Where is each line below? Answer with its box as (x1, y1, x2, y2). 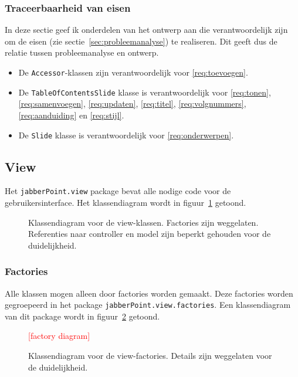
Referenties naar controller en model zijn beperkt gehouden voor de (28, 227, 271, 240)
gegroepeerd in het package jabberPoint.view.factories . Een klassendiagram (5, 298, 291, 311)
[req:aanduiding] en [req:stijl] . (18, 108, 124, 121)
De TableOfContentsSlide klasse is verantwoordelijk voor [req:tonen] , (18, 86, 271, 98)
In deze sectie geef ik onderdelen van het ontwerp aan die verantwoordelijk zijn (5, 23, 288, 36)
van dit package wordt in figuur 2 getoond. (5, 310, 160, 322)
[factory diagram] (28, 330, 90, 342)
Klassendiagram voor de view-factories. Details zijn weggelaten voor (28, 349, 272, 362)
